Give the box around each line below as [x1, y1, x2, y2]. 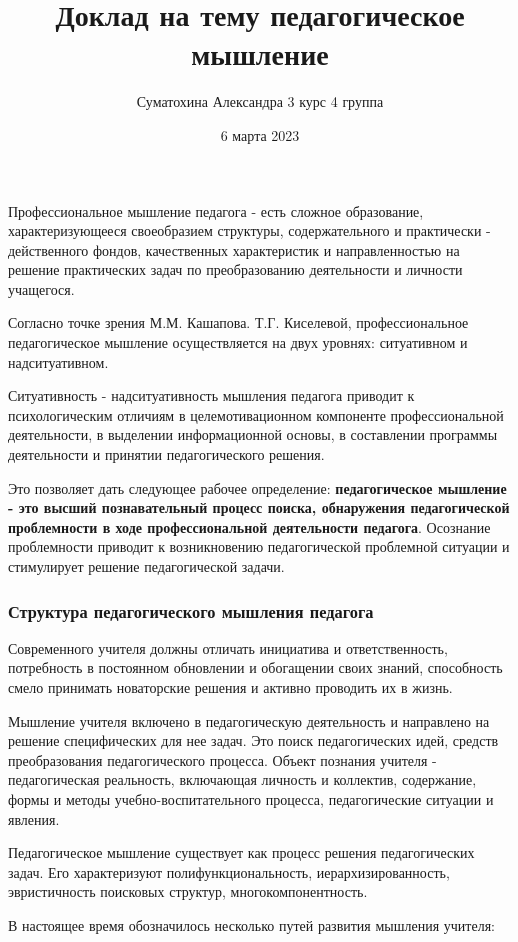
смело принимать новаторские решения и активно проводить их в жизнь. [8, 677, 453, 697]
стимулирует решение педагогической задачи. [8, 556, 285, 576]
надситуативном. [8, 351, 109, 372]
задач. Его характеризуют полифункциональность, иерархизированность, [8, 861, 450, 882]
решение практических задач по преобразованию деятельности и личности [8, 259, 463, 280]
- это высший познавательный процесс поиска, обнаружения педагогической [8, 497, 510, 518]
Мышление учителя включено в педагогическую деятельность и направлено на [8, 710, 490, 731]
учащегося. [8, 278, 75, 299]
